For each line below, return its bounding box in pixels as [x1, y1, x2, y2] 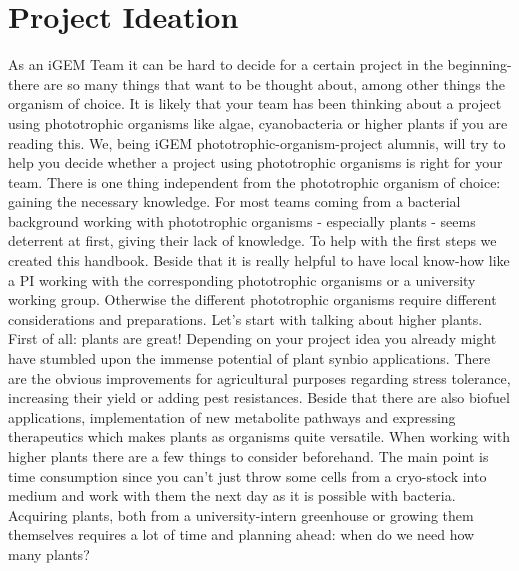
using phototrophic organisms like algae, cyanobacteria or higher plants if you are [8, 112, 508, 133]
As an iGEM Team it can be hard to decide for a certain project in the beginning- [8, 54, 512, 75]
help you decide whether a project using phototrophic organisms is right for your [8, 152, 503, 173]
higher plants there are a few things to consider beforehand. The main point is [8, 446, 489, 466]
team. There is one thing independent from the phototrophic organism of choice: [8, 171, 501, 192]
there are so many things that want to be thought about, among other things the [8, 73, 505, 94]
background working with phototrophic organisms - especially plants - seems [8, 210, 476, 231]
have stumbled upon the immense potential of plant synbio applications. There [8, 348, 491, 369]
